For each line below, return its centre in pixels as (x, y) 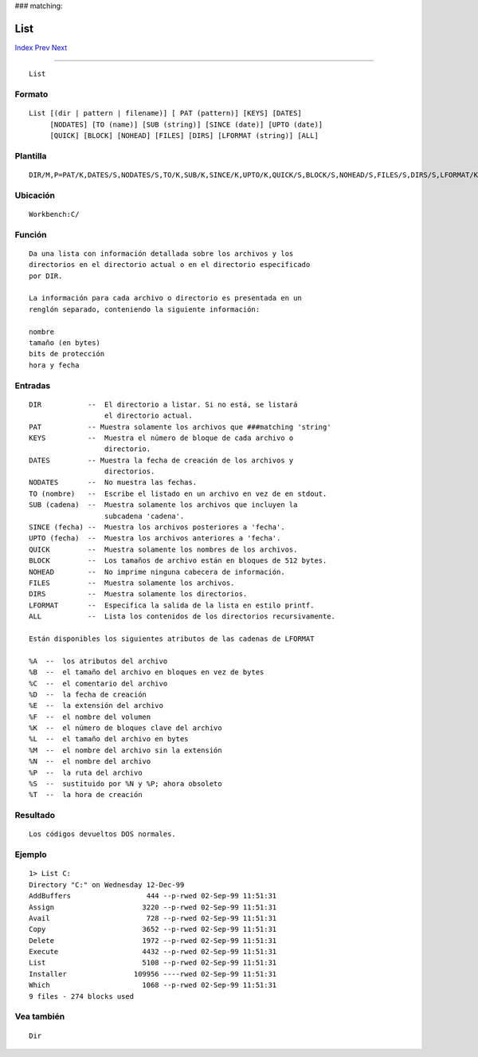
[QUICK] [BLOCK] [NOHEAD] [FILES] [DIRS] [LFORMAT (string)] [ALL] (184, 136)
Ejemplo (31, 855)
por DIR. (46, 276)
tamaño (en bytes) (65, 343)
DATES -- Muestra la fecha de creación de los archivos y (161, 460)
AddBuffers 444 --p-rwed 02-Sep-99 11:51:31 (153, 896)
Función (31, 234)
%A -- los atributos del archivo (98, 661)
